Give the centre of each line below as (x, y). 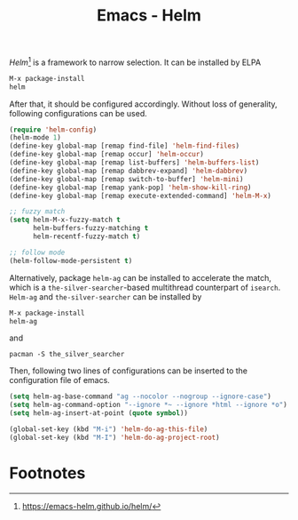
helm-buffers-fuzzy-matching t (90, 228)
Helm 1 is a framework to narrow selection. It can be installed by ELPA (135, 61)
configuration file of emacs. (60, 380)
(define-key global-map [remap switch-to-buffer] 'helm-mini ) (126, 179)
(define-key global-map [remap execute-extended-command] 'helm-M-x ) (141, 196)
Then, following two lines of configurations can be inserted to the (129, 371)
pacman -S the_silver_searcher (67, 355)
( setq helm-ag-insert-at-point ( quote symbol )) (99, 413)
